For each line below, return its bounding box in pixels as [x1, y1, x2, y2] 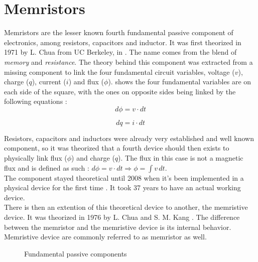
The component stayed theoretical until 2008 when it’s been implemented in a [4, 172, 244, 183]
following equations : [4, 96, 67, 106]
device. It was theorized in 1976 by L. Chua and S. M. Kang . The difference [4, 212, 240, 222]
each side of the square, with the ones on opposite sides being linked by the [4, 86, 236, 96]
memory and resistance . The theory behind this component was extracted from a [4, 56, 253, 67]
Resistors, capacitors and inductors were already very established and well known [4, 133, 254, 143]
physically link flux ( [4, 153, 67, 163]
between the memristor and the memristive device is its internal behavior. [4, 221, 231, 232]
